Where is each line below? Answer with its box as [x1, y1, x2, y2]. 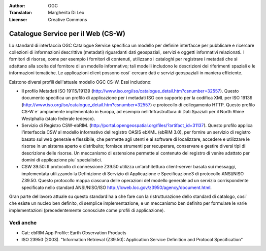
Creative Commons [48, 16, 87, 22]
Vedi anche [9, 220, 37, 226]
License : [9, 16, 27, 22]
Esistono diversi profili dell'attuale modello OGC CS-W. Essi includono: [9, 79, 152, 85]
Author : [9, 3, 26, 8]
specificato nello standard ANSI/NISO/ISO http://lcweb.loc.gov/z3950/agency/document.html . [21, 185, 212, 190]
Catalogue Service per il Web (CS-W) [9, 30, 126, 38]
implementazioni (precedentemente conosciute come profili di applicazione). [9, 207, 165, 213]
